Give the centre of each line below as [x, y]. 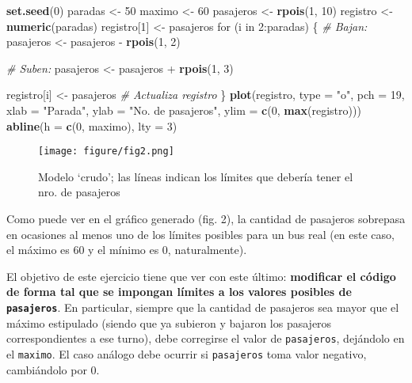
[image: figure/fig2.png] [106, 152]
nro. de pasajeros [79, 192]
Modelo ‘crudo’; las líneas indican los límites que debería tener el [196, 176]
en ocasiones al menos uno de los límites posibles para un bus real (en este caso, [200, 234]
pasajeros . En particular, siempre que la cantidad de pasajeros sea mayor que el [203, 307]
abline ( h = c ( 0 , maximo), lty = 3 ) [92, 125]
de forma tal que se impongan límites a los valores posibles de [179, 292]
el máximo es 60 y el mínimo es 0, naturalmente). [127, 250]
